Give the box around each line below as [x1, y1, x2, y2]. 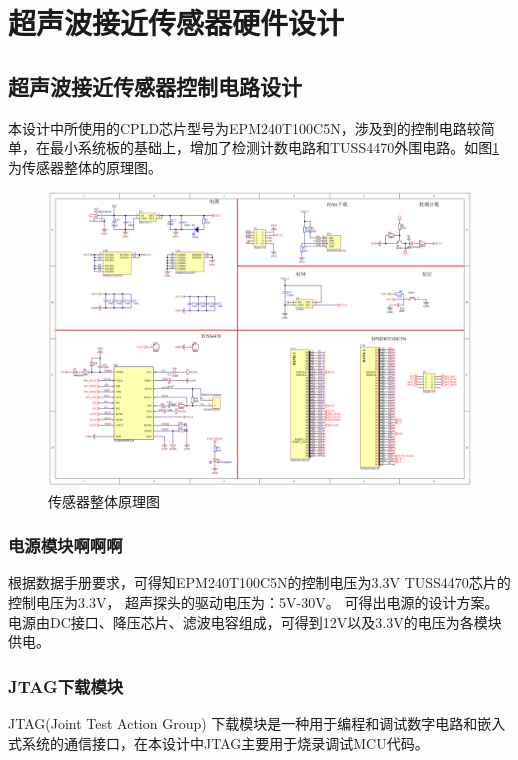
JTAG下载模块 [8, 673, 124, 698]
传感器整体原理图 [48, 490, 160, 511]
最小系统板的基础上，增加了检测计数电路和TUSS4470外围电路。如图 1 [49, 137, 500, 158]
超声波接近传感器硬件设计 [8, 2, 345, 43]
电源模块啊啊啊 [8, 533, 123, 558]
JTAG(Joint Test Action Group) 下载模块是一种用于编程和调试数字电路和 [8, 713, 478, 733]
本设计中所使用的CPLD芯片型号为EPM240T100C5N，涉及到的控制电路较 [8, 117, 481, 138]
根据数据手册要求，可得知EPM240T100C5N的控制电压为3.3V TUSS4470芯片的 [8, 572, 511, 593]
